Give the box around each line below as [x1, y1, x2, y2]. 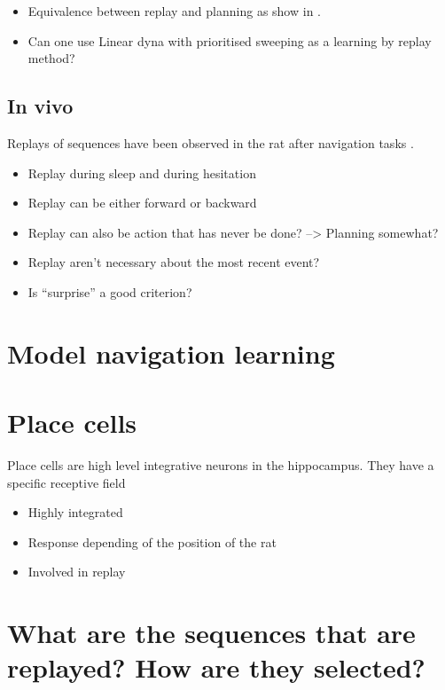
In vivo [7, 92, 74, 120]
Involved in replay [27, 562, 126, 581]
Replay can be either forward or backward [27, 193, 257, 212]
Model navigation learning [7, 334, 335, 371]
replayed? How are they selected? [7, 649, 425, 686]
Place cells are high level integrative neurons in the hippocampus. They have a [7, 456, 434, 474]
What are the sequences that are [7, 615, 416, 651]
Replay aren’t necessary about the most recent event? [27, 253, 320, 271]
